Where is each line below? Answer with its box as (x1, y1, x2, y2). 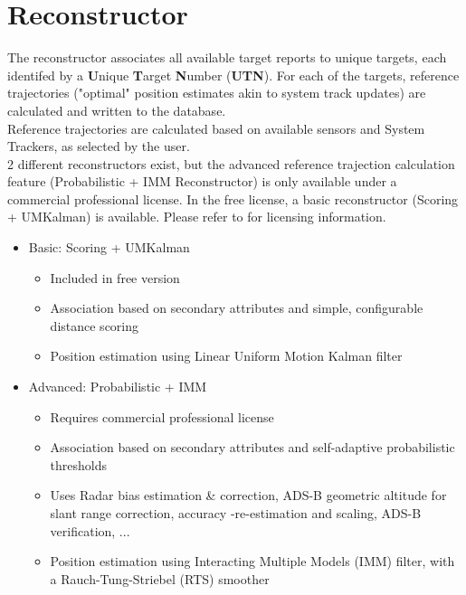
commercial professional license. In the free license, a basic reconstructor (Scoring (7, 189, 459, 208)
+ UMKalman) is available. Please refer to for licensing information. (7, 207, 386, 226)
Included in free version (50, 268, 180, 287)
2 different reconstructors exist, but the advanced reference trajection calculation (7, 154, 455, 173)
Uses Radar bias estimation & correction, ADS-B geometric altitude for (50, 486, 447, 505)
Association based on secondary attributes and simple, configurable (50, 298, 423, 317)
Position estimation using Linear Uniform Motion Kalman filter (50, 346, 403, 365)
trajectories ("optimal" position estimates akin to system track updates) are (7, 83, 426, 102)
